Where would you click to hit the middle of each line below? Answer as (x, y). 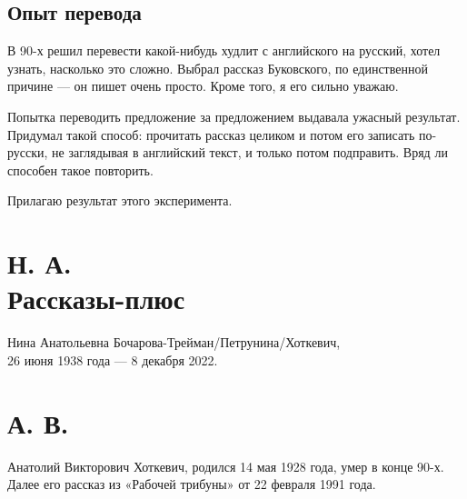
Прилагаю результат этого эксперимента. (120, 200)
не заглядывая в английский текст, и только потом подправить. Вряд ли (250, 152)
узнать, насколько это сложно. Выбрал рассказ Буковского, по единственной (218, 68)
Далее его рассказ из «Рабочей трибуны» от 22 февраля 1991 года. (192, 484)
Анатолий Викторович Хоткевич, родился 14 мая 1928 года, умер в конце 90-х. (226, 466)
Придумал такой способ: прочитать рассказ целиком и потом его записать (211, 134)
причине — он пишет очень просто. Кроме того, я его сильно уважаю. (203, 86)
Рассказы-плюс (96, 299)
